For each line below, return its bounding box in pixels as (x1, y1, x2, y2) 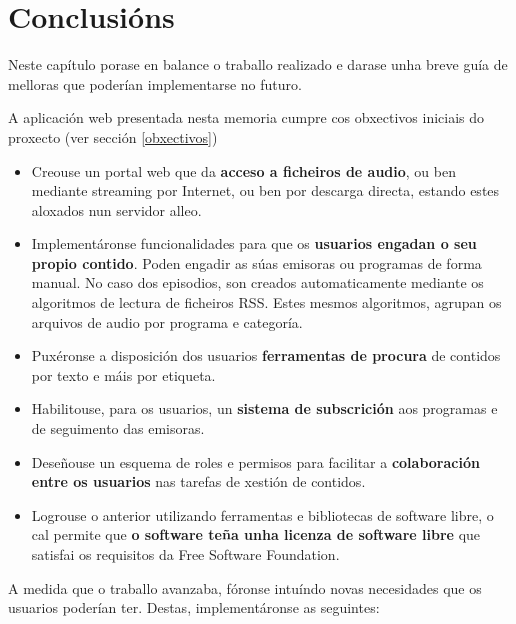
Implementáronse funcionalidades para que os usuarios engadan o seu (31, 233, 477, 254)
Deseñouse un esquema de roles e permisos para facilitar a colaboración (31, 451, 480, 472)
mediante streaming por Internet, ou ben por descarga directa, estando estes (31, 180, 500, 201)
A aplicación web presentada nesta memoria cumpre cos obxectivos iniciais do (8, 107, 485, 128)
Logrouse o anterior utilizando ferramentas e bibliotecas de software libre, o (31, 504, 494, 525)
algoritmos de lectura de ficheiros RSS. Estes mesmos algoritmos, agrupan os (31, 292, 502, 313)
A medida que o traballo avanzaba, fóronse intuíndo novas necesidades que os (8, 577, 482, 598)
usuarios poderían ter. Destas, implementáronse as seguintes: (8, 597, 380, 618)
